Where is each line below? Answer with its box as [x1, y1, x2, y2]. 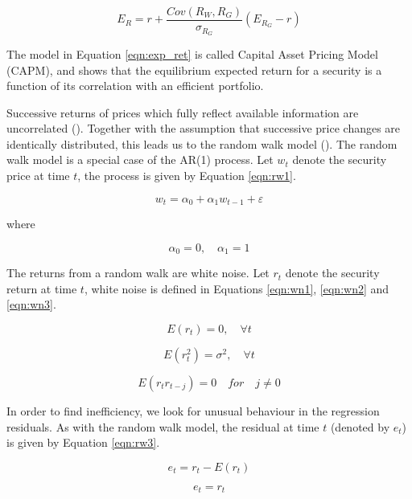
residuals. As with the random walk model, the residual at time [6, 418, 319, 435]
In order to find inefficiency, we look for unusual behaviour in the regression [6, 402, 380, 419]
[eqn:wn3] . [6, 296, 56, 313]
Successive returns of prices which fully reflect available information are [6, 104, 359, 121]
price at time [6, 167, 70, 184]
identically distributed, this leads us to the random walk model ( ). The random [6, 135, 398, 152]
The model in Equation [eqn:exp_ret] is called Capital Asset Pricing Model [6, 45, 378, 62]
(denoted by [330, 418, 390, 435]
